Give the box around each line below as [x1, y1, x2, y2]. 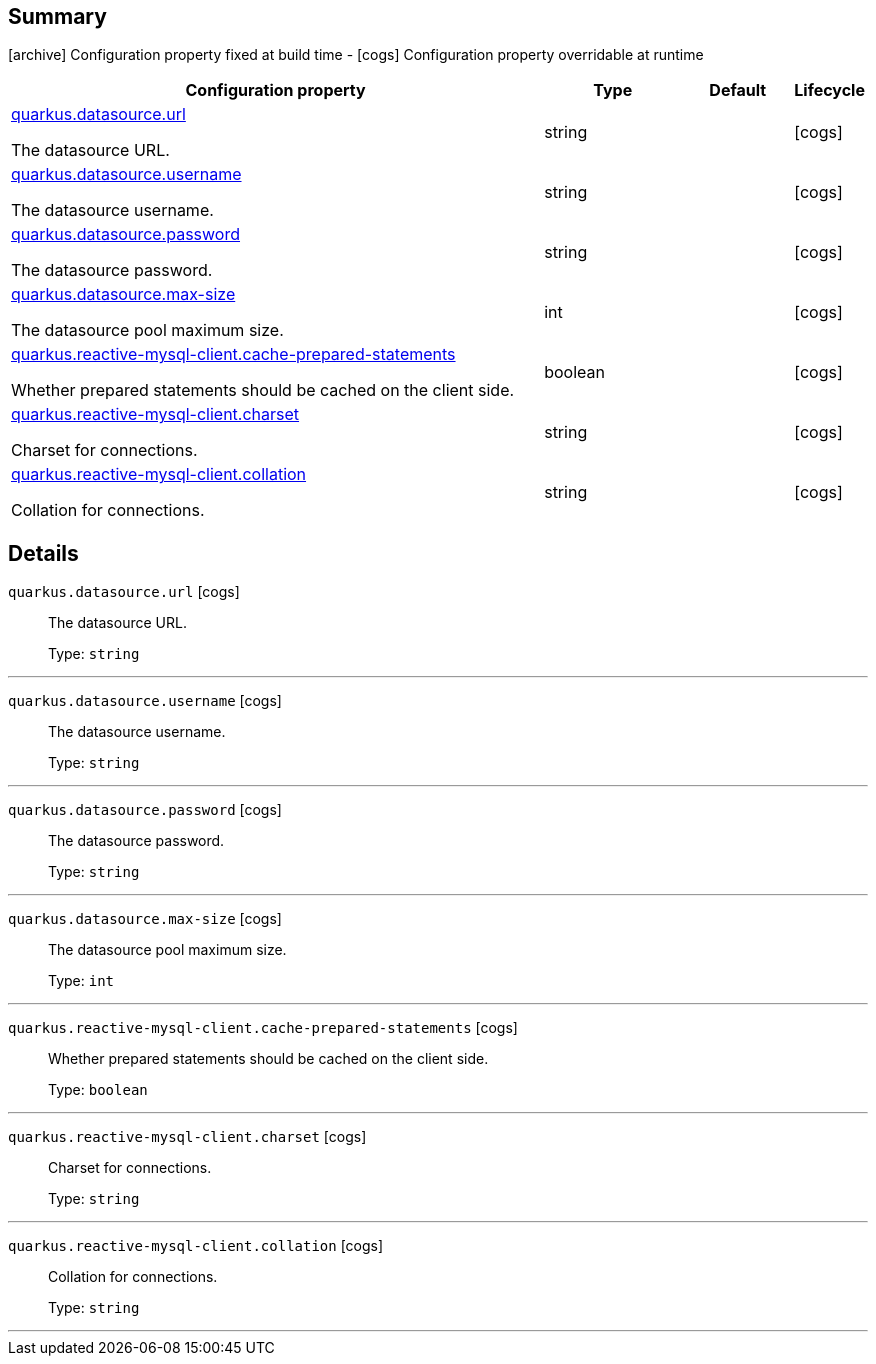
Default [709, 80, 767, 101]
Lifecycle [794, 80, 865, 101]
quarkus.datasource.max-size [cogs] [8, 910, 282, 928]
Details [8, 540, 79, 566]
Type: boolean [48, 1081, 148, 1099]
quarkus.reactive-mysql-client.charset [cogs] [8, 1128, 367, 1146]
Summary [8, 4, 107, 29]
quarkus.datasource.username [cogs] [8, 692, 282, 710]
